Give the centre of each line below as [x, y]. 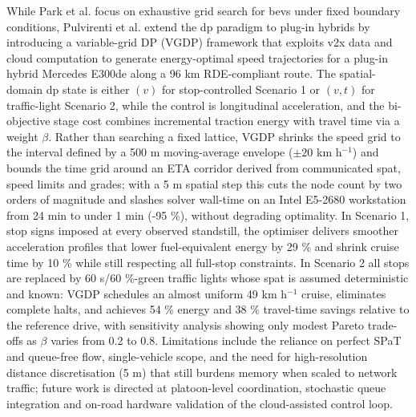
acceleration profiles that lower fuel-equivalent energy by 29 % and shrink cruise [203, 246]
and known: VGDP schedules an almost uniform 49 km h [147, 293]
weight [22, 136]
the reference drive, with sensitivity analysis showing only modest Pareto [186, 324]
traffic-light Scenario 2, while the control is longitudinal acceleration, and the [196, 105]
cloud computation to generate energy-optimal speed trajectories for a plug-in [197, 57]
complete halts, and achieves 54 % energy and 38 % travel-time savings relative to [208, 309]
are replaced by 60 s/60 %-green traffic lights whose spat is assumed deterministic [208, 278]
